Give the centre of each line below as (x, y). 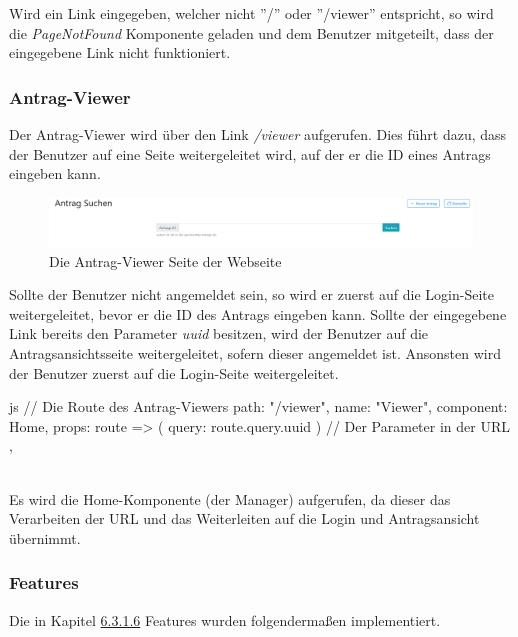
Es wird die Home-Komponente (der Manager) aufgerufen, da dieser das (230, 498)
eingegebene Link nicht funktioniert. (120, 52)
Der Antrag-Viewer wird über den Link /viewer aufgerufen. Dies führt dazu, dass (258, 134)
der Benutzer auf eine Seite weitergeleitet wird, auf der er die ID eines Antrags (250, 153)
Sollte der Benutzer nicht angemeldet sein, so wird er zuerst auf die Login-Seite (251, 294)
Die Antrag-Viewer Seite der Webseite (165, 260)
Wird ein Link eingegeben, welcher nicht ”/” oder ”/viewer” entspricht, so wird (251, 13)
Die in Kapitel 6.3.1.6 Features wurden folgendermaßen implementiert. (225, 619)
